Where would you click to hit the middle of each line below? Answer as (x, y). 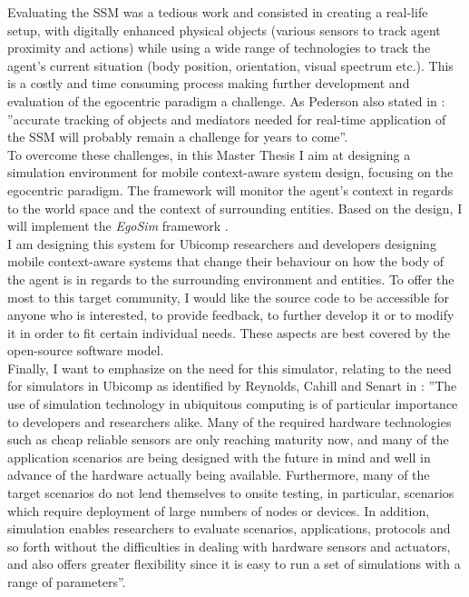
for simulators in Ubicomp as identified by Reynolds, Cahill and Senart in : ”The (232, 386)
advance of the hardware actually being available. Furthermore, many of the (219, 475)
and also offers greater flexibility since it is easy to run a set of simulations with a (234, 564)
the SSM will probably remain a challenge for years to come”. (178, 137)
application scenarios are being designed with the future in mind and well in (219, 457)
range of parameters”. (67, 582)
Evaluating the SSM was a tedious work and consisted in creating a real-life (218, 12)
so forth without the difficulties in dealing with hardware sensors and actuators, (229, 546)
